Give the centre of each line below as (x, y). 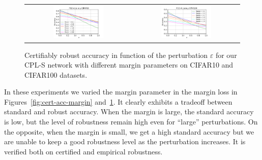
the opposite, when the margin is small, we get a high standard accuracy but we (129, 131)
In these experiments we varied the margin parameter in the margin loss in (121, 92)
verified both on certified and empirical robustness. (83, 151)
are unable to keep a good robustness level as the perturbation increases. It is (125, 141)
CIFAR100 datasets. (56, 74)
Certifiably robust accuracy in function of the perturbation (116, 55)
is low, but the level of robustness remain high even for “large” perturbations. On (131, 122)
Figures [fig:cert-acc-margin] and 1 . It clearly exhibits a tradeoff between (118, 101)
